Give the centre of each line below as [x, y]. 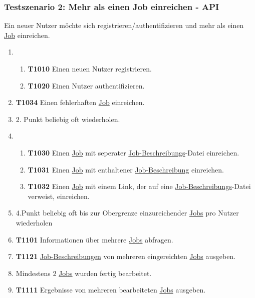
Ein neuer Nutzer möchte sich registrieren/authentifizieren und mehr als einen [124, 25]
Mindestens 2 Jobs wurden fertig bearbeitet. [84, 273]
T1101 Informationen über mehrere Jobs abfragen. [94, 239]
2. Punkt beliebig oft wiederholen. [68, 119]
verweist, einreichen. [59, 196]
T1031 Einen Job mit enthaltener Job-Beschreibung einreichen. [126, 169]
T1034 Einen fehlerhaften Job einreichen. [80, 102]
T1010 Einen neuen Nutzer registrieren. [90, 68]
